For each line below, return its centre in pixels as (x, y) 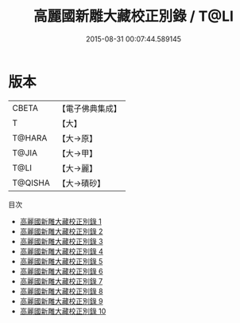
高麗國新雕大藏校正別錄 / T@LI (134, 16)
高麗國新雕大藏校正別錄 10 (63, 311)
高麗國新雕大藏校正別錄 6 (61, 271)
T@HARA (30, 138)
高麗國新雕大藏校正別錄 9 (61, 301)
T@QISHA (31, 183)
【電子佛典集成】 (89, 108)
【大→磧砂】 (81, 183)
